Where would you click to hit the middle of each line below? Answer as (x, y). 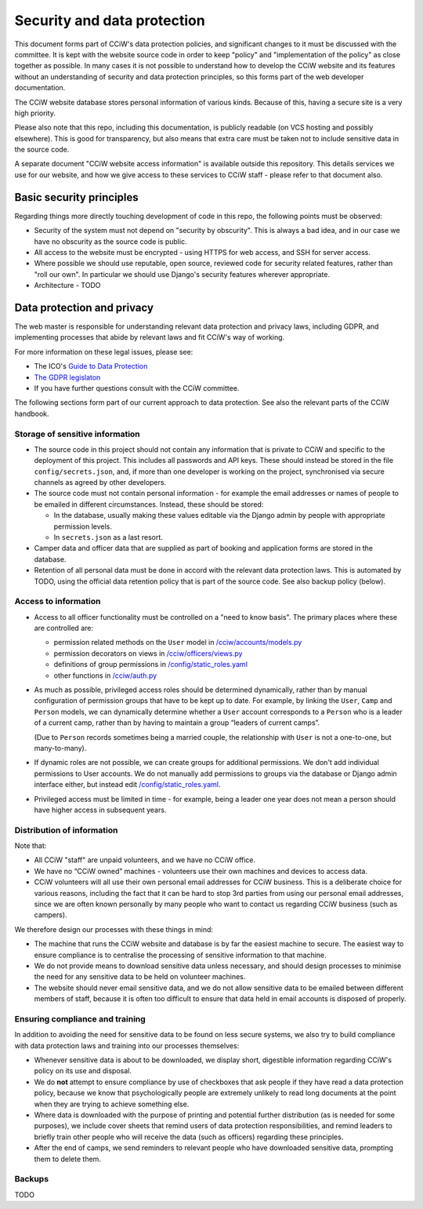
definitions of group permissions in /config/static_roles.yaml (151, 665)
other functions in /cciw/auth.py (105, 676)
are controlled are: (64, 628)
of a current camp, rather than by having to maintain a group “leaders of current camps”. (177, 723)
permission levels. (83, 526)
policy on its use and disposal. (83, 1071)
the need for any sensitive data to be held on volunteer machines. (140, 977)
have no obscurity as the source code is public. (110, 241)
